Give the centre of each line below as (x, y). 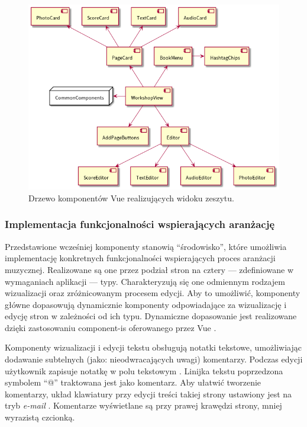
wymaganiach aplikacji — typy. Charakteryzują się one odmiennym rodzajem (145, 281)
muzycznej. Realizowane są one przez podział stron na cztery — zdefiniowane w (149, 269)
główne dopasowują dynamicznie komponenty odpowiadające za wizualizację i (146, 304)
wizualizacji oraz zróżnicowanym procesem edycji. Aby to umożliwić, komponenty (153, 293)
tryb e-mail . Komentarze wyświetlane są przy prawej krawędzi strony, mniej (143, 405)
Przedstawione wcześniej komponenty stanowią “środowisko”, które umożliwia (146, 246)
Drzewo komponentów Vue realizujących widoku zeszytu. (131, 198)
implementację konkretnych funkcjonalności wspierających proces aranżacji (140, 258)
